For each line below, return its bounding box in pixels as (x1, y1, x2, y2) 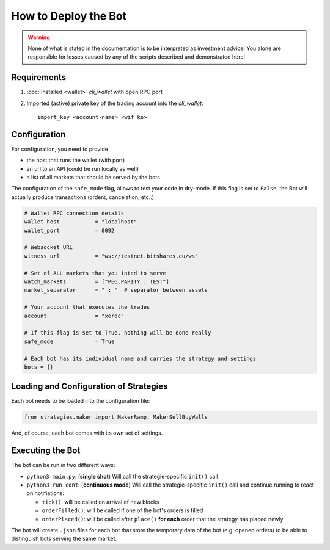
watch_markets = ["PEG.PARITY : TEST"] (24, 278, 169, 285)
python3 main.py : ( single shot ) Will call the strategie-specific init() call (26, 472, 218, 480)
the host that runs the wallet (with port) (26, 156, 125, 164)
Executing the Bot (11, 446, 81, 456)
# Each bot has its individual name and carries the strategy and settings (24, 355, 257, 362)
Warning (28, 34, 50, 41)
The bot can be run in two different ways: (11, 461, 116, 469)
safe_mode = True (24, 338, 115, 345)
